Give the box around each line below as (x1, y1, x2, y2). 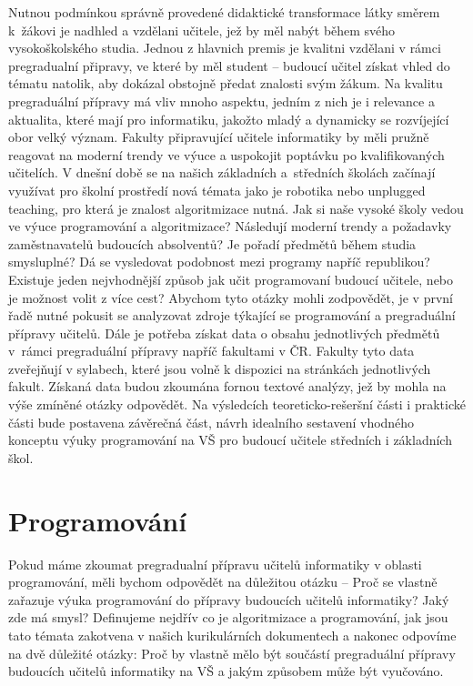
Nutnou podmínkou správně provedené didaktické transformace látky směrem (8, 3, 440, 21)
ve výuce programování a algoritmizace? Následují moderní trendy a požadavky (8, 217, 452, 236)
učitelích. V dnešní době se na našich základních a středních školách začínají (8, 163, 436, 182)
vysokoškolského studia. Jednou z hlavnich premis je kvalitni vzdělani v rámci (8, 38, 441, 57)
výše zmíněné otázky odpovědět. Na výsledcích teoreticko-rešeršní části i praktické (8, 395, 466, 414)
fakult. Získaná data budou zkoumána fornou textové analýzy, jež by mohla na (8, 377, 447, 396)
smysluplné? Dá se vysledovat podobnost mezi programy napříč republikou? (8, 252, 430, 271)
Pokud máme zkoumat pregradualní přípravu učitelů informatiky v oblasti (8, 554, 422, 573)
